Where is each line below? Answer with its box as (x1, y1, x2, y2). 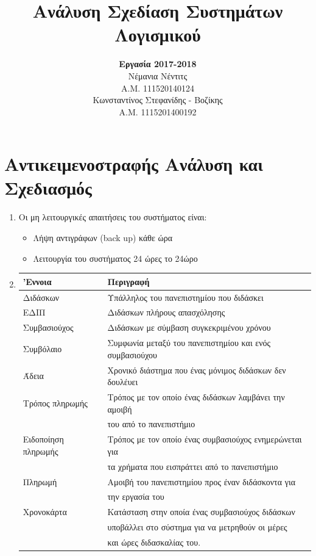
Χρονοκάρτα (23, 505, 67, 518)
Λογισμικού (114, 22, 201, 47)
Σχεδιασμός (4, 175, 92, 200)
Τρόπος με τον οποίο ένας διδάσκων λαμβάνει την (107, 390, 285, 403)
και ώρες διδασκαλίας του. (107, 535, 201, 548)
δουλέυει (107, 375, 138, 388)
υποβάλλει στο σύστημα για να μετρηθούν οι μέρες (107, 521, 287, 533)
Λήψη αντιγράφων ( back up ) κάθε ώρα (33, 231, 173, 244)
